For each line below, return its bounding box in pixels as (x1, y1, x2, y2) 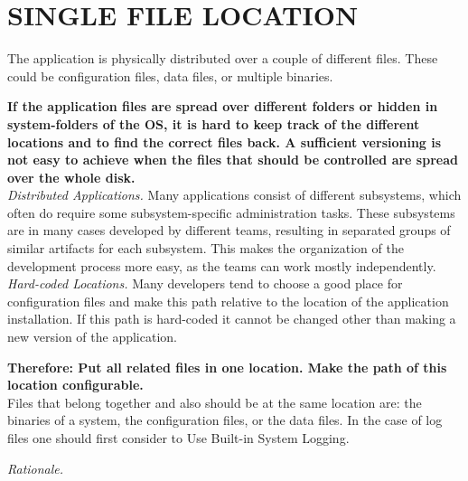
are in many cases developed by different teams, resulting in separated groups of (7, 221, 451, 240)
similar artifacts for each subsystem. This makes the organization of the (7, 239, 404, 258)
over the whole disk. (7, 167, 136, 186)
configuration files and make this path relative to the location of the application (7, 291, 449, 310)
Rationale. (7, 458, 64, 477)
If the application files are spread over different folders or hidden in (7, 97, 438, 116)
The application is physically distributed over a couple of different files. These (7, 49, 438, 68)
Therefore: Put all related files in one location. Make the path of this (7, 357, 447, 376)
